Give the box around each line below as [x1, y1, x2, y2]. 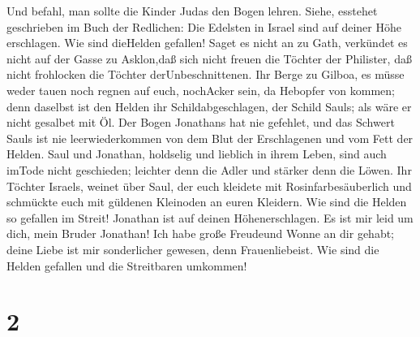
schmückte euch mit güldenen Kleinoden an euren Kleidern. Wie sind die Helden [6, 193, 407, 210]
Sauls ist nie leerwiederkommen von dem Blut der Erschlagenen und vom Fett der [6, 129, 414, 146]
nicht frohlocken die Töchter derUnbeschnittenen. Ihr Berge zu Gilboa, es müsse [6, 66, 405, 83]
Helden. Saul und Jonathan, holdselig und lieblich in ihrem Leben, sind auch [6, 145, 387, 162]
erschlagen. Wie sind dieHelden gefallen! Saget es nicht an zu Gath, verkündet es [6, 34, 408, 51]
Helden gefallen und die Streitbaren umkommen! [6, 257, 247, 274]
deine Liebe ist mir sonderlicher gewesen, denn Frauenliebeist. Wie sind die [6, 240, 379, 257]
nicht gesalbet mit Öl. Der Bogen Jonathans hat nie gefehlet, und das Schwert [6, 114, 395, 131]
